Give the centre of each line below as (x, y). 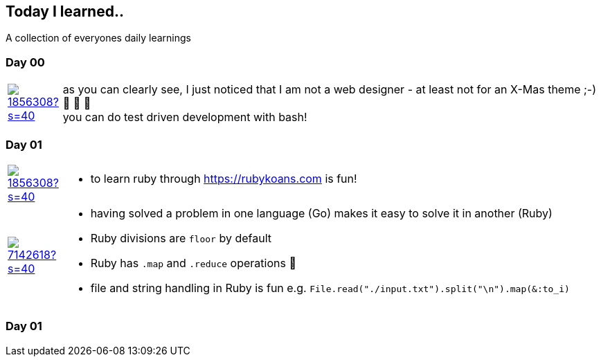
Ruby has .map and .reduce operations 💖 (193, 263)
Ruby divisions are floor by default (181, 238)
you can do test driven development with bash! (185, 117)
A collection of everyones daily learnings (98, 38)
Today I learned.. (65, 11)
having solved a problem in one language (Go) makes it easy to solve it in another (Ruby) (321, 213)
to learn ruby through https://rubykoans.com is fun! (224, 178)
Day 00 (25, 62)
